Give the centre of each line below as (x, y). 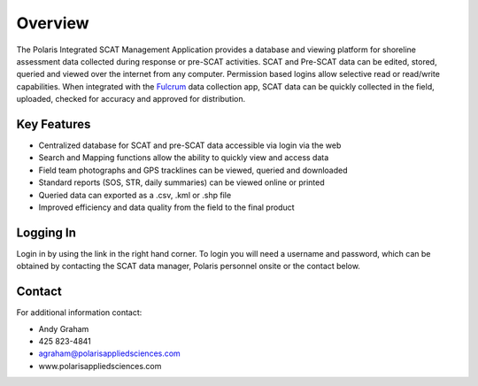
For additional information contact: (79, 313)
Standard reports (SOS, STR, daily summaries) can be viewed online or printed (181, 182)
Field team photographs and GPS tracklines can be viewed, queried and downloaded (193, 170)
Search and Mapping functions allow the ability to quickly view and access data (184, 158)
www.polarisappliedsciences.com (100, 366)
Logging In (46, 232)
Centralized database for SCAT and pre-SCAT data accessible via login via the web (190, 145)
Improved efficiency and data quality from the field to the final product (167, 207)
